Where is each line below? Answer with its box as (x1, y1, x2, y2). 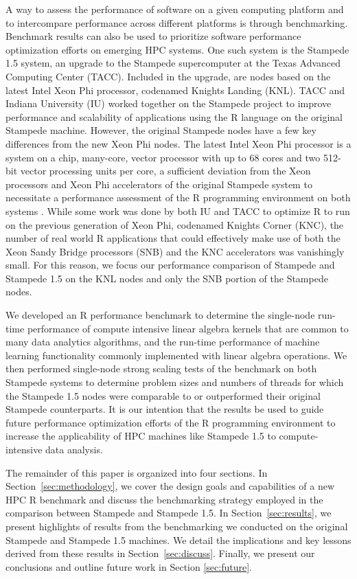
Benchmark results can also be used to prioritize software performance (5, 29, 301, 43)
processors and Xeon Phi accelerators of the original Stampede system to (5, 177, 312, 191)
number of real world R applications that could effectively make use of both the (5, 231, 341, 245)
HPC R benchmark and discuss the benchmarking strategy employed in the (5, 492, 323, 506)
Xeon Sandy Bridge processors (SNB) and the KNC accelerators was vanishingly (5, 244, 345, 258)
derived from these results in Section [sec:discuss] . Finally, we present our (5, 546, 315, 560)
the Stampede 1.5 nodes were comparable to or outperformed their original (5, 388, 321, 402)
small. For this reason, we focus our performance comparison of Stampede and (5, 258, 335, 272)
